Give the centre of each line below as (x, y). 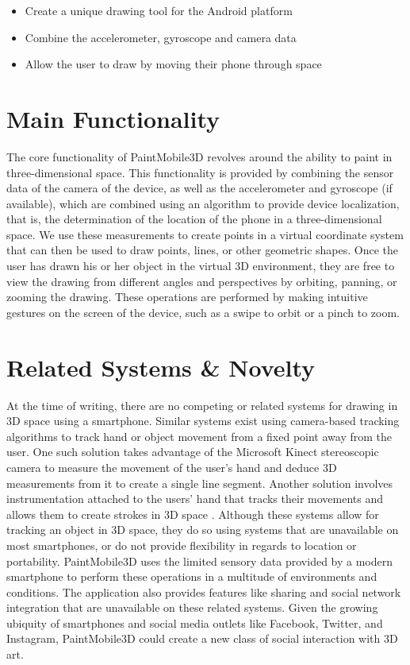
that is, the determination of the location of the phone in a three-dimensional (194, 219)
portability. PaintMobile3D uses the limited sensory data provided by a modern (200, 561)
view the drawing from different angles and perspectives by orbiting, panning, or (202, 281)
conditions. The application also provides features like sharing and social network (204, 592)
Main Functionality (113, 118)
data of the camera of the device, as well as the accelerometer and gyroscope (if (199, 188)
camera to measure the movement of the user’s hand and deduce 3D (172, 467)
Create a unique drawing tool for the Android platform (159, 10)
